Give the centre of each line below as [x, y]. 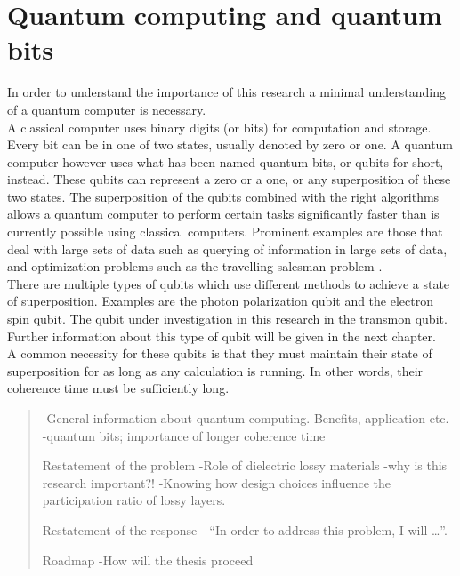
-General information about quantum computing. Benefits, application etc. [246, 418]
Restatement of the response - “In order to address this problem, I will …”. [245, 529]
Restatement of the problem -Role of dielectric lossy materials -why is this [245, 465]
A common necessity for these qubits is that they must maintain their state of [220, 353]
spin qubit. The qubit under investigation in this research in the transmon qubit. [227, 319]
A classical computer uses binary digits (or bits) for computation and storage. [219, 127]
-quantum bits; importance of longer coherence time [184, 435]
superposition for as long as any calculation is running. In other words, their [215, 370]
